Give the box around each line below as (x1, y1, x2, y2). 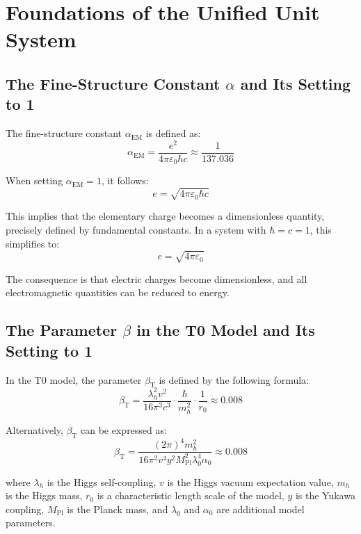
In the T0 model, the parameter (6, 372, 142, 387)
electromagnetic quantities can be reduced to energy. (6, 285, 230, 300)
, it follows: (101, 173, 149, 188)
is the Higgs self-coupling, (47, 474, 157, 489)
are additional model (216, 501, 305, 516)
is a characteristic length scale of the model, (97, 488, 284, 503)
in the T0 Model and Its (136, 319, 315, 341)
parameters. (6, 515, 56, 530)
